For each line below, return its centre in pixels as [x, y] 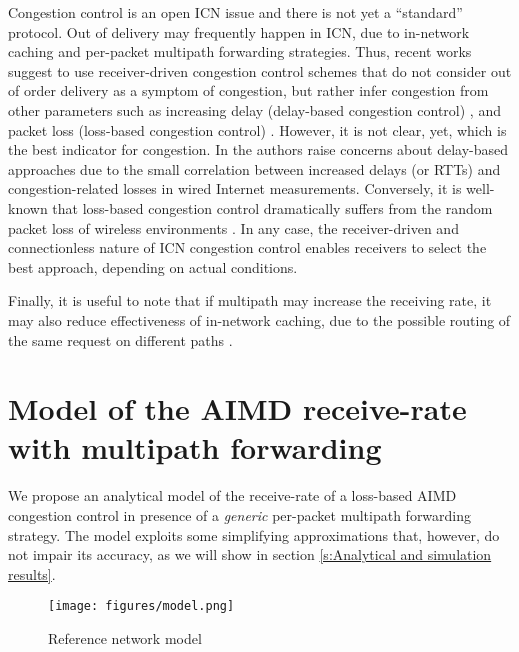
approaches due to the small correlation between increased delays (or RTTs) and [254, 168]
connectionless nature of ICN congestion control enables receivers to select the [247, 247]
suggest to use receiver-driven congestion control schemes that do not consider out [260, 70]
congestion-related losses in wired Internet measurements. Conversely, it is [235, 188]
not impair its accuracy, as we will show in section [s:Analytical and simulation [250, 554]
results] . [32, 573]
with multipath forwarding [195, 447]
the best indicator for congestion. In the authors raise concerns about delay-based [258, 149]
